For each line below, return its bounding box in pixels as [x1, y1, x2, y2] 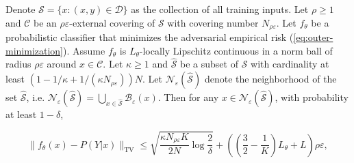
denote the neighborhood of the [205, 72, 337, 86]
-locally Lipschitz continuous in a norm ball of [139, 43, 333, 57]
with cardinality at [251, 57, 329, 71]
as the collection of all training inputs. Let [131, 2, 309, 16]
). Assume [63, 43, 105, 57]
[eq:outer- [293, 30, 333, 44]
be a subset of [180, 57, 238, 71]
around [47, 57, 77, 71]
